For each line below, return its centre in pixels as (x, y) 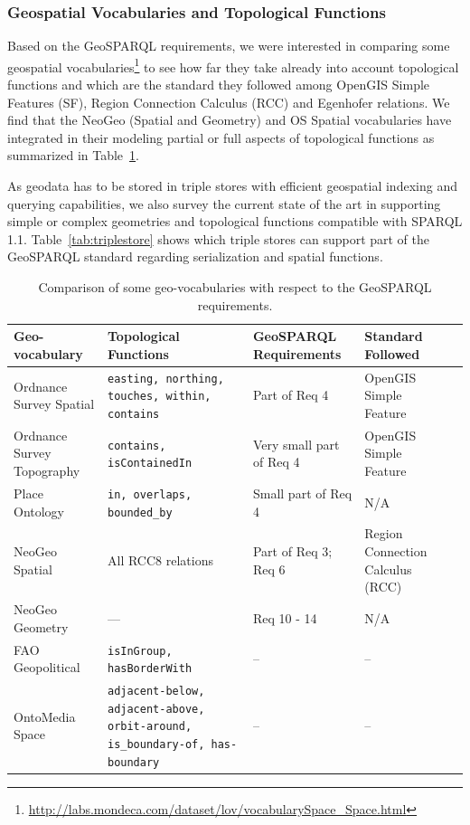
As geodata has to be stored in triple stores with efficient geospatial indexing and (232, 186)
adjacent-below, (156, 692)
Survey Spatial (54, 404)
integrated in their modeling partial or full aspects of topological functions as (221, 137)
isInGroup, (140, 651)
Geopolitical (47, 667)
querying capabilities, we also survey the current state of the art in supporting (224, 203)
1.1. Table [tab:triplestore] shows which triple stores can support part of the (219, 238)
